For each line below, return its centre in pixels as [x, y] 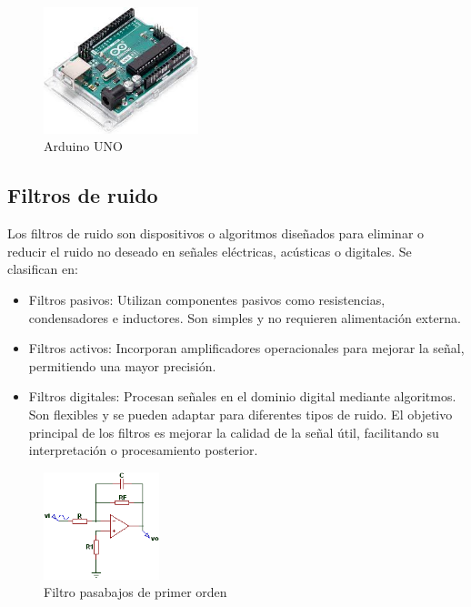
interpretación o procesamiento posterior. [143, 450]
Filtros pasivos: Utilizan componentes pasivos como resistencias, [207, 299]
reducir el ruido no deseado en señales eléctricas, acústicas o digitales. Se [210, 251]
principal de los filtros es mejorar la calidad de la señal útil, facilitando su [234, 432]
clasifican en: [43, 269]
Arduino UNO [83, 146]
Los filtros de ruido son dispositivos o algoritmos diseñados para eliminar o [216, 233]
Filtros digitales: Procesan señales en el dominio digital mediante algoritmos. [242, 396]
